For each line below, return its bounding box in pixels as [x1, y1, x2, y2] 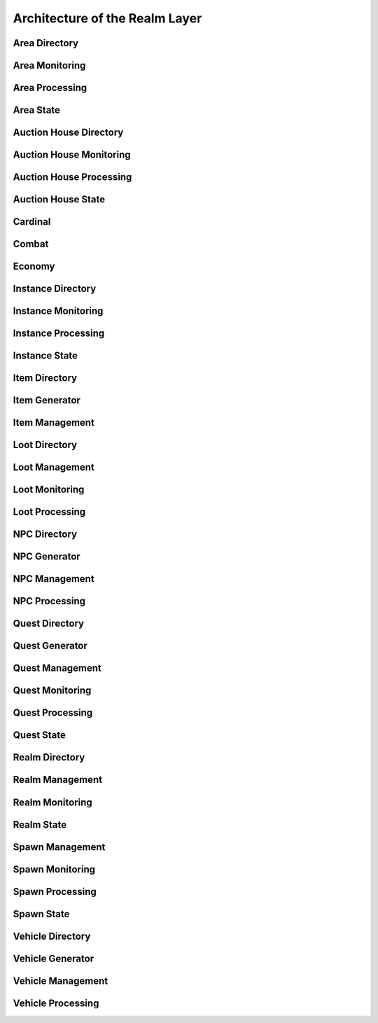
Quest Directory [13, 618, 84, 629]
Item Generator [13, 394, 80, 406]
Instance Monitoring [13, 305, 104, 317]
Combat [13, 238, 49, 250]
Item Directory [13, 372, 77, 384]
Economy [13, 260, 55, 272]
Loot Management [13, 461, 94, 473]
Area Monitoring [13, 60, 86, 71]
